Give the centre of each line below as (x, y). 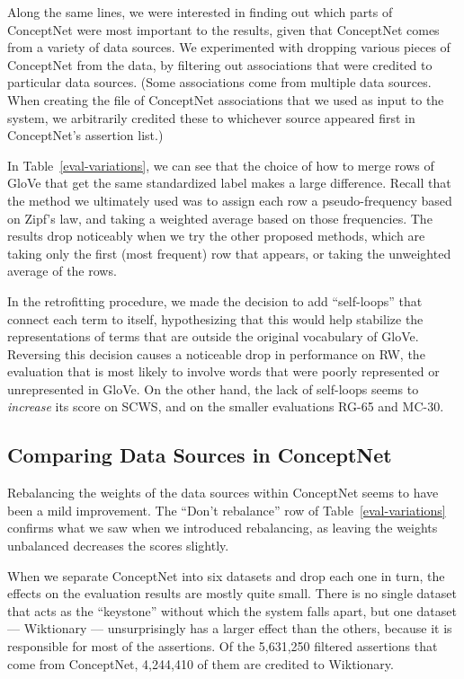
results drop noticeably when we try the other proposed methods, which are (216, 236)
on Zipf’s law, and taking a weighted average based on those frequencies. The (220, 218)
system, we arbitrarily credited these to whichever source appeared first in (211, 117)
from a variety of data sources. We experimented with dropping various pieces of (229, 47)
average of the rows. (62, 271)
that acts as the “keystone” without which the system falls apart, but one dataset (232, 610)
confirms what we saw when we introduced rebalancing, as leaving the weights (223, 528)
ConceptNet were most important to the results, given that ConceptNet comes (223, 29)
